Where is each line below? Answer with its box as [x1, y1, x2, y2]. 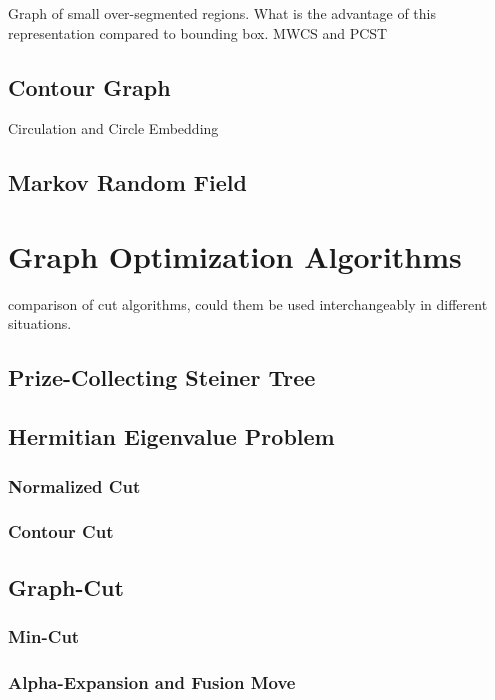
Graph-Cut [8, 571, 124, 602]
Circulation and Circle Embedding [8, 118, 219, 139]
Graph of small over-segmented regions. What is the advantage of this [8, 3, 436, 23]
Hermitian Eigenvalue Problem [8, 421, 335, 452]
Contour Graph [8, 71, 171, 102]
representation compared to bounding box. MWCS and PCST [8, 22, 388, 43]
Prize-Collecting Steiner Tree [8, 362, 316, 393]
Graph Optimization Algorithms [8, 235, 462, 276]
